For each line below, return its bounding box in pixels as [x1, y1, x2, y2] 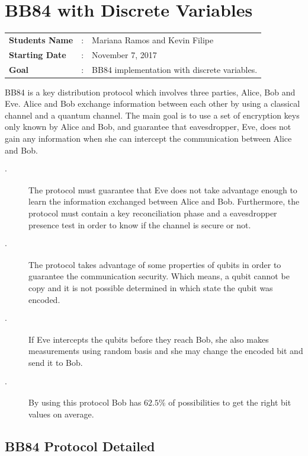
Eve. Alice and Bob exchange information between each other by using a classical [5, 97, 300, 110]
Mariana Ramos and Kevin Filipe [92, 33, 214, 46]
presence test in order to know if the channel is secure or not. [28, 218, 251, 231]
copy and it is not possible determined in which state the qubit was [28, 281, 273, 294]
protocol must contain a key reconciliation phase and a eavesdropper [28, 207, 277, 219]
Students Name [9, 33, 73, 46]
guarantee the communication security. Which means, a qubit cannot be [28, 270, 290, 282]
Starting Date [9, 48, 66, 60]
